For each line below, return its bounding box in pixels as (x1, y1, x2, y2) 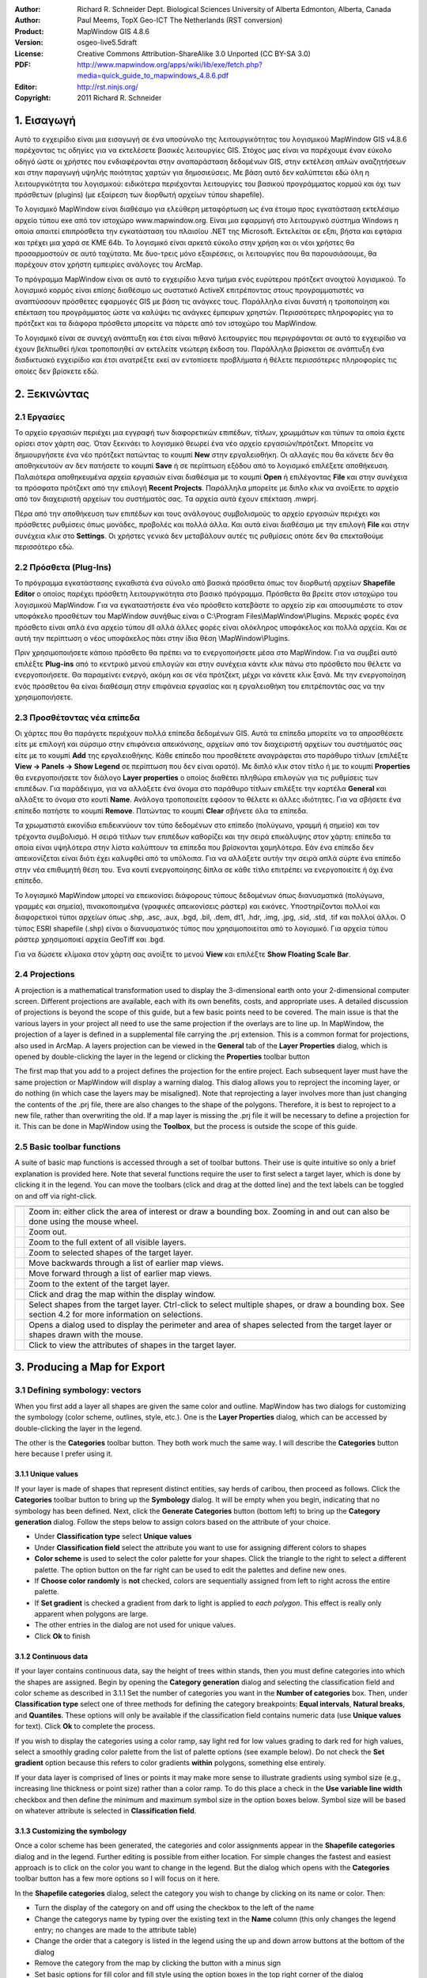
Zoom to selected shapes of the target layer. (28, 1247, 194, 1258)
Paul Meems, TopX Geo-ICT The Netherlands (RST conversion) (77, 16, 283, 25)
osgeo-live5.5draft (77, 38, 138, 47)
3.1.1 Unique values (14, 1469, 78, 1479)
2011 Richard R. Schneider (77, 93, 162, 103)
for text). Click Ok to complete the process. (14, 1722, 156, 1731)
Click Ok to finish (34, 1631, 91, 1641)
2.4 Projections (14, 969, 75, 980)
